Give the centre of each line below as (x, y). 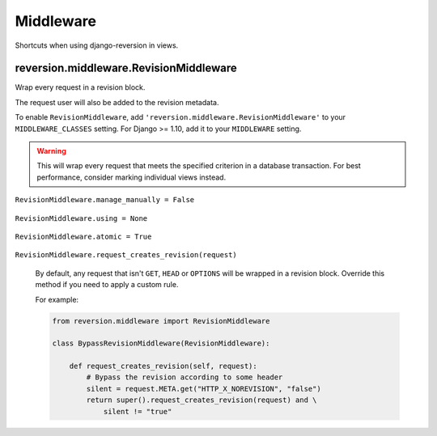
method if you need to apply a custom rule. (107, 285)
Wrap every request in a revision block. (80, 87)
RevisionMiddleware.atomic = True (83, 236)
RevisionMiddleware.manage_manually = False (105, 200)
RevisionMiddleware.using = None (81, 218)
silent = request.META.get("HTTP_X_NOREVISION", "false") (204, 389)
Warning (51, 151)
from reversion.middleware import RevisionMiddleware (161, 321)
